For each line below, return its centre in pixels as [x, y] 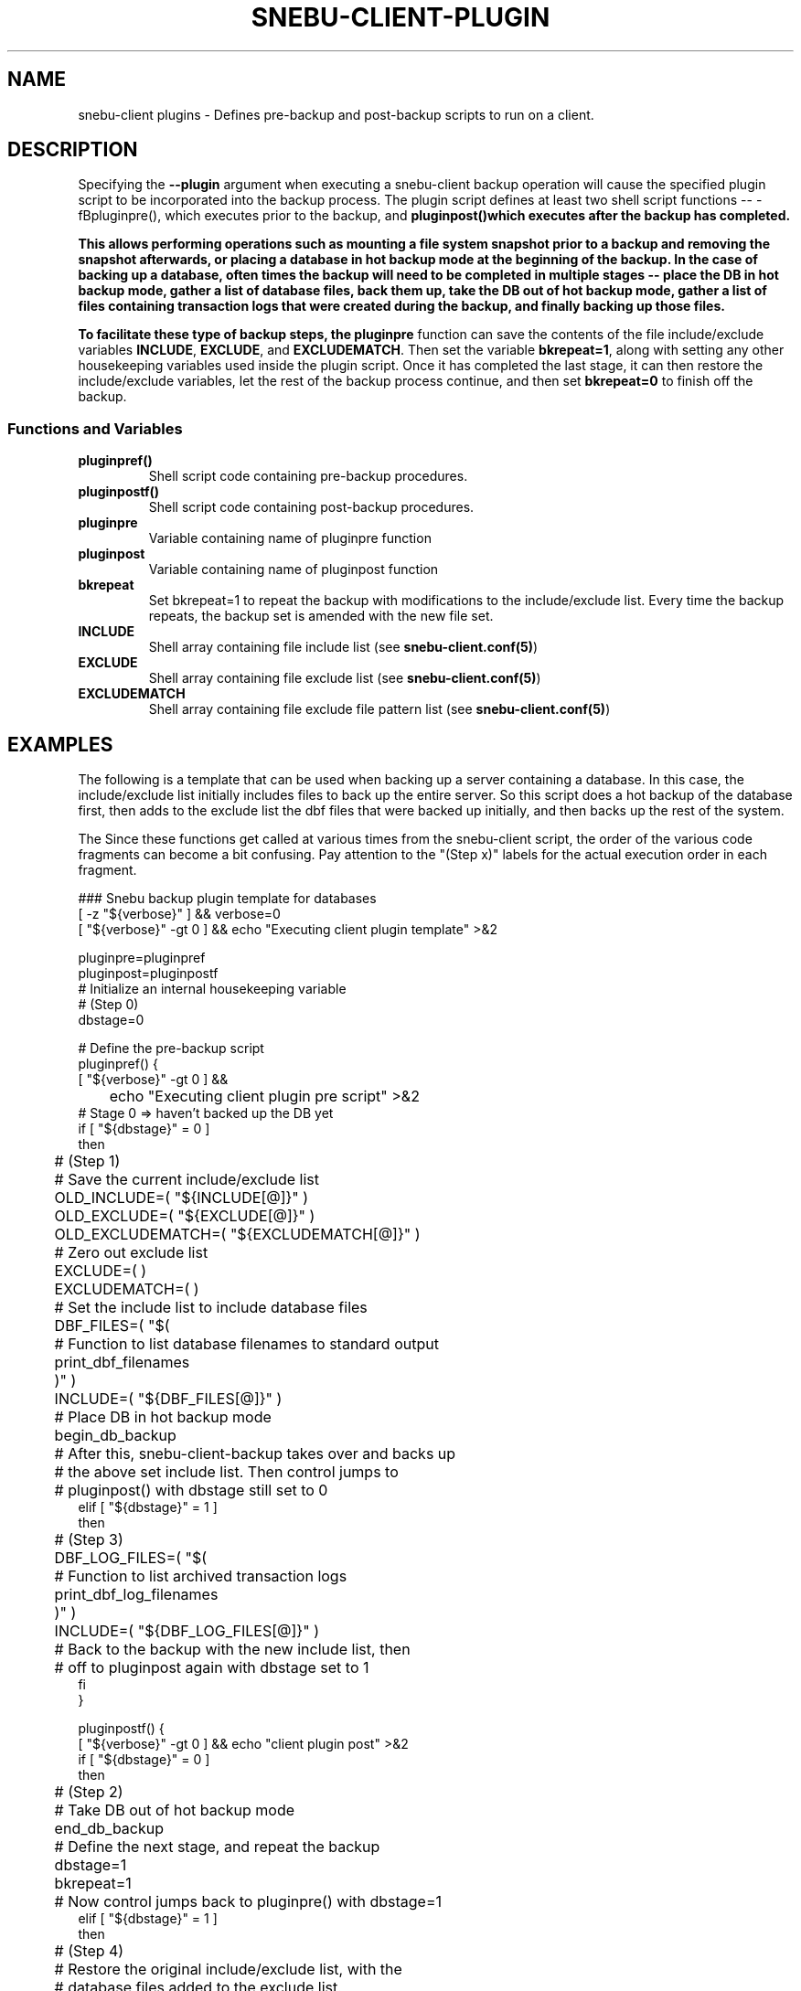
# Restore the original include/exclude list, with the [228, 1970]
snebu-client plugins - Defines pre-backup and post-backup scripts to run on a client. [336, 114]
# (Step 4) [89, 1951]
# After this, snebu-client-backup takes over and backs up [255, 1454]
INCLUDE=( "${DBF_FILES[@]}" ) [168, 1399]
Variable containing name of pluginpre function [290, 538]
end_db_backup [109, 1829]
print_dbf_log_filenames [136, 1595]
